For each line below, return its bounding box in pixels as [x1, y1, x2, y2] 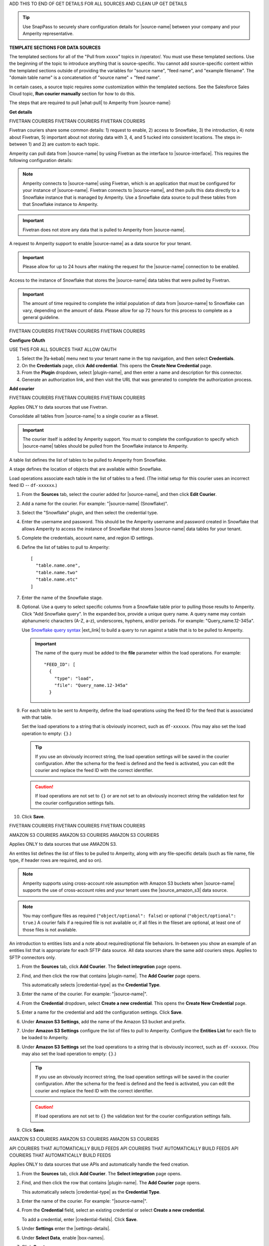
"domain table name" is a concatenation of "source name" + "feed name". [9, 75, 161, 81]
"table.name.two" [35, 570, 78, 575]
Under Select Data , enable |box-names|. [21, 1235, 105, 1241]
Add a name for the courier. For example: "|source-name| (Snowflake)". [21, 500, 168, 506]
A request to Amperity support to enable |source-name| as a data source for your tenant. [9, 241, 192, 247]
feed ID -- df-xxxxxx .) [9, 482, 57, 488]
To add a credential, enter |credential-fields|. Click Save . [21, 1216, 138, 1222]
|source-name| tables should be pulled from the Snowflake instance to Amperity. [22, 443, 189, 449]
